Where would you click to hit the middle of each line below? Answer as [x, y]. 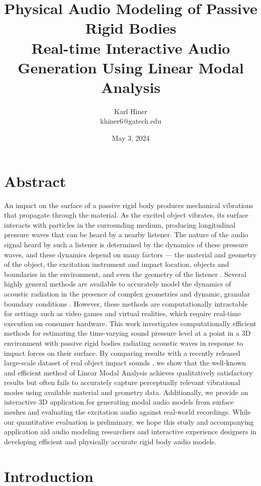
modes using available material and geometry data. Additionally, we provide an [126, 392]
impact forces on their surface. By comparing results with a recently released [122, 353]
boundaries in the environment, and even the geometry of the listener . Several [125, 274]
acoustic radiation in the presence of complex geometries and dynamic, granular [127, 293]
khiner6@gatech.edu [131, 121]
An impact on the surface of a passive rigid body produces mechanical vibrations [129, 205]
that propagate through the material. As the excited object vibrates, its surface [126, 215]
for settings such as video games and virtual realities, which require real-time [123, 313]
